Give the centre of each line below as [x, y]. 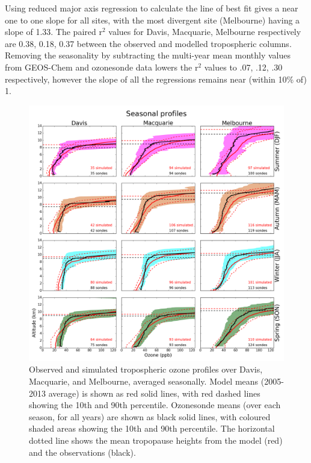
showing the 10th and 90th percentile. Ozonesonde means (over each [155, 405]
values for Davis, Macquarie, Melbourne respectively [205, 32]
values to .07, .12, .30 [243, 67]
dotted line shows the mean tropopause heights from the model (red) [156, 440]
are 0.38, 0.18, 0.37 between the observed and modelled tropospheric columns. [148, 43]
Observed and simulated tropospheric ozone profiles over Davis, [146, 369]
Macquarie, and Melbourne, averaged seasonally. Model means [144, 381]
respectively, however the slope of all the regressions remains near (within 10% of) [156, 79]
